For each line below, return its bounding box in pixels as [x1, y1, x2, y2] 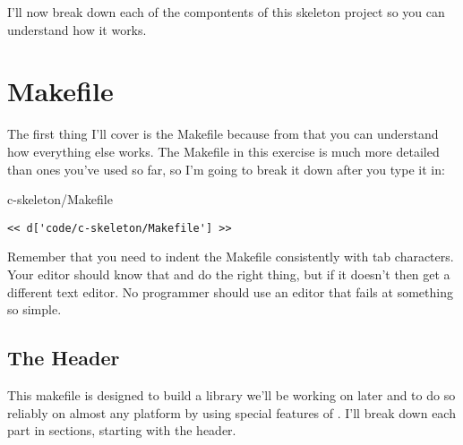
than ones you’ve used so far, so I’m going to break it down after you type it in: [7, 159, 445, 178]
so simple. [7, 300, 62, 319]
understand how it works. [7, 20, 147, 39]
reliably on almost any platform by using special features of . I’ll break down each [7, 403, 456, 422]
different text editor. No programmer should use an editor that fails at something [7, 282, 453, 301]
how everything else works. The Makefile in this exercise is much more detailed [7, 141, 440, 160]
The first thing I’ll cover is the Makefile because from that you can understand [7, 124, 439, 143]
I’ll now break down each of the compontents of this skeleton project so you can [7, 3, 445, 21]
